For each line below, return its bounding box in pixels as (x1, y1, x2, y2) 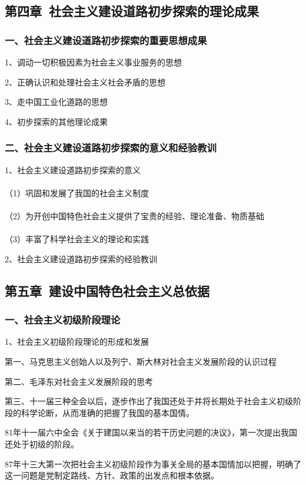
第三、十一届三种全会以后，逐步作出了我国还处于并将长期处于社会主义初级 (5, 395, 293, 407)
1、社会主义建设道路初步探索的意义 (5, 163, 141, 176)
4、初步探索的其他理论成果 (5, 115, 108, 127)
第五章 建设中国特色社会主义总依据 (5, 281, 210, 299)
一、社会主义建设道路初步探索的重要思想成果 (5, 32, 207, 47)
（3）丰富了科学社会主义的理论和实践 (5, 233, 149, 245)
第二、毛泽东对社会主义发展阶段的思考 (5, 375, 153, 387)
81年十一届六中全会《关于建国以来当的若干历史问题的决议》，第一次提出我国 (5, 426, 297, 438)
